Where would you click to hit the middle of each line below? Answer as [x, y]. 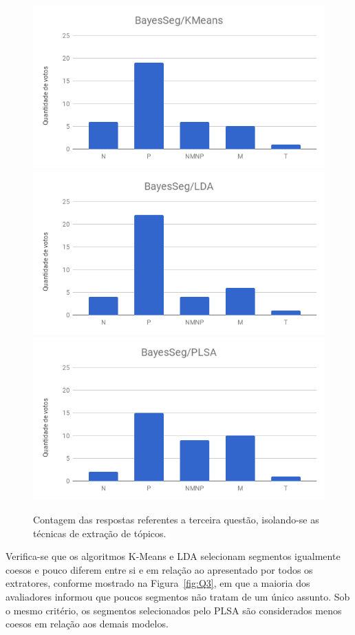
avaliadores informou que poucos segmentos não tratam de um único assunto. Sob [178, 596]
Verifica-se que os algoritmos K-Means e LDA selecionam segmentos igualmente [173, 556]
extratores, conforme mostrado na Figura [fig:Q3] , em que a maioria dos [158, 583]
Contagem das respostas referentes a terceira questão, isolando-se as [176, 519]
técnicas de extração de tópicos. [100, 533]
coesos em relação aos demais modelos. [87, 624]
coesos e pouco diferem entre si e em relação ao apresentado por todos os [159, 569]
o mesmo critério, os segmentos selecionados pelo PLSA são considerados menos [174, 610]
